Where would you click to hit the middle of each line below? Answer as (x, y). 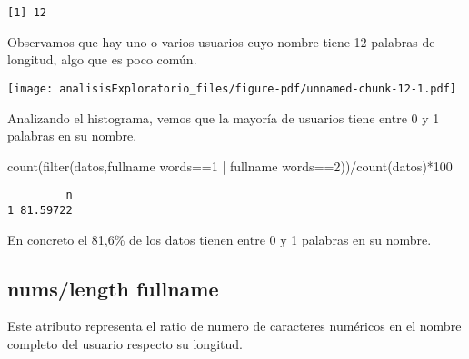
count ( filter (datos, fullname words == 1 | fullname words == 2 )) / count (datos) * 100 (230, 165)
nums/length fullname (113, 288)
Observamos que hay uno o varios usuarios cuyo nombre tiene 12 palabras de (221, 41)
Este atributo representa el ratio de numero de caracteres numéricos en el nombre (234, 326)
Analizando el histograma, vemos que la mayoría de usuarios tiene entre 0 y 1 (224, 117)
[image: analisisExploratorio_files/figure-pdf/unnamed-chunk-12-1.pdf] (232, 88)
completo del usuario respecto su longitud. (125, 343)
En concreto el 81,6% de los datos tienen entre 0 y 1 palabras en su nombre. (220, 239)
